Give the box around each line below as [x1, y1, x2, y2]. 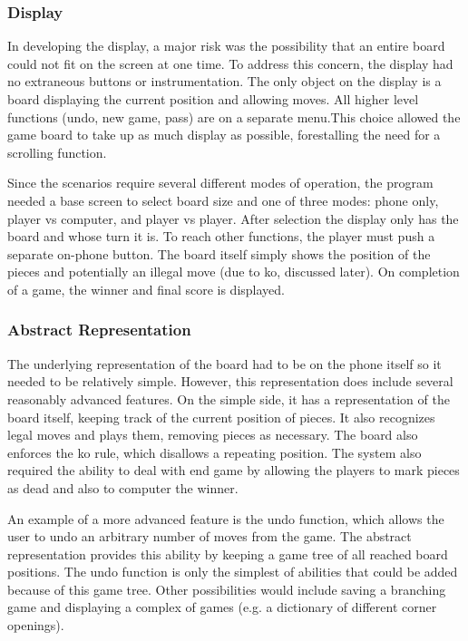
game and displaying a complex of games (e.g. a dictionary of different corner [7, 597, 437, 617]
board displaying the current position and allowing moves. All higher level [7, 90, 419, 108]
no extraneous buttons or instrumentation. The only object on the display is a [7, 72, 442, 91]
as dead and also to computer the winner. [7, 478, 239, 497]
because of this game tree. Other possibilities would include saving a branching [7, 579, 446, 598]
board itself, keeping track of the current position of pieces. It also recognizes [7, 407, 435, 426]
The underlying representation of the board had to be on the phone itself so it [7, 354, 442, 373]
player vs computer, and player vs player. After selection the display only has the [7, 209, 459, 228]
